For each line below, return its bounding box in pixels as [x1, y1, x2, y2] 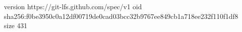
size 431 [4, 20, 27, 31]
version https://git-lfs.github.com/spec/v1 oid [4, 1, 142, 11]
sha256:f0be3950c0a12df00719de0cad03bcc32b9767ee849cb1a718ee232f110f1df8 [4, 11, 239, 21]
